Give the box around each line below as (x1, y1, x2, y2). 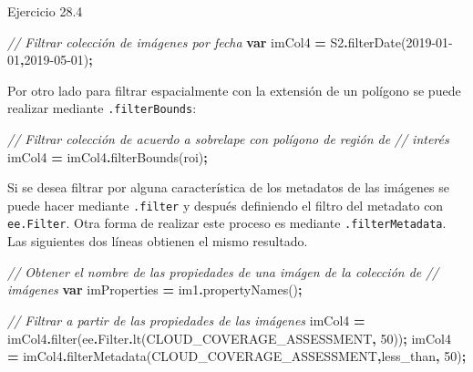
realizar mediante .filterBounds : (7, 98, 197, 118)
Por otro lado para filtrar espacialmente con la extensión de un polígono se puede (7, 80, 461, 99)
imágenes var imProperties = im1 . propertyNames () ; (7, 280, 303, 299)
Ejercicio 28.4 (7, 2, 83, 20)
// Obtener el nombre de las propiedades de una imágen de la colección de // (7, 262, 439, 281)
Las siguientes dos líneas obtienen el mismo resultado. (7, 232, 308, 251)
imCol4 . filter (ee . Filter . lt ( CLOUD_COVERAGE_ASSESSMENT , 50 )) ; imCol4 (7, 328, 451, 347)
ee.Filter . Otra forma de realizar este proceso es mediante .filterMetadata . (7, 213, 447, 232)
